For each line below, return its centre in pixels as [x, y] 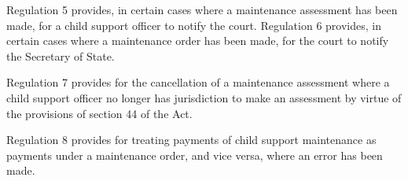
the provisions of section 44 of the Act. [99, 113]
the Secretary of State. [61, 55]
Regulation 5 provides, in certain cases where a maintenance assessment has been [202, 9]
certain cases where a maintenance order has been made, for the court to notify [198, 41]
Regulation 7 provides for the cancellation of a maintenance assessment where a [198, 82]
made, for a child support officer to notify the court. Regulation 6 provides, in [194, 25]
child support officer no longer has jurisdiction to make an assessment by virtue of [204, 97]
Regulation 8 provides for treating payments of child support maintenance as [191, 140]
